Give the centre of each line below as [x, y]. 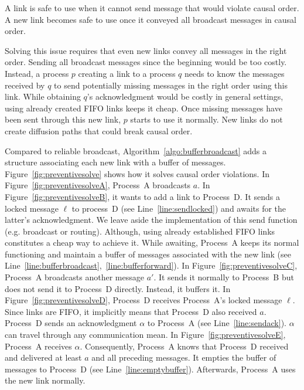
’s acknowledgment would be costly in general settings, [185, 96]
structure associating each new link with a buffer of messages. [115, 162]
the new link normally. [45, 380]
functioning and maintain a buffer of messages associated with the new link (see [148, 254]
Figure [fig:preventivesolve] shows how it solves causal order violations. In [137, 173]
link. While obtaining [43, 96]
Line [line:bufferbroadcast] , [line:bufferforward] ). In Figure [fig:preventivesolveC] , [151, 265]
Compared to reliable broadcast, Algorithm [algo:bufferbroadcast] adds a [136, 150]
